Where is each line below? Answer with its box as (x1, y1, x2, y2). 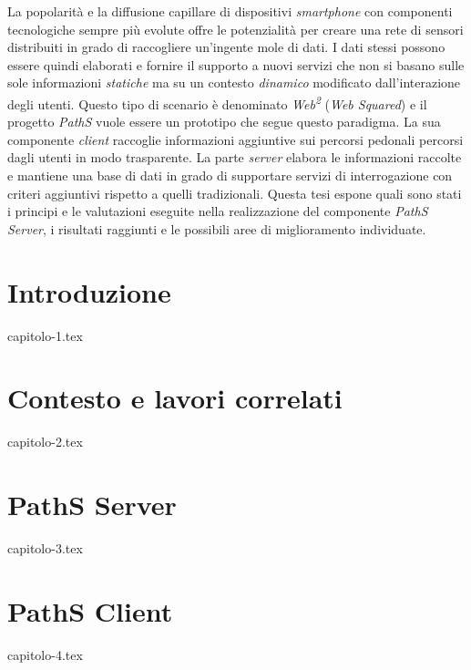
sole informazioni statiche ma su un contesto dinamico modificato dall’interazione (7, 73, 461, 92)
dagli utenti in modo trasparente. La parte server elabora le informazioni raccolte (7, 148, 462, 167)
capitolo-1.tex (7, 325, 83, 345)
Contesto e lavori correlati (7, 379, 343, 417)
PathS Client (7, 592, 173, 629)
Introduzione (7, 273, 171, 310)
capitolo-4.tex (7, 644, 83, 664)
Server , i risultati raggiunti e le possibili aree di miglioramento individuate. (7, 219, 426, 238)
